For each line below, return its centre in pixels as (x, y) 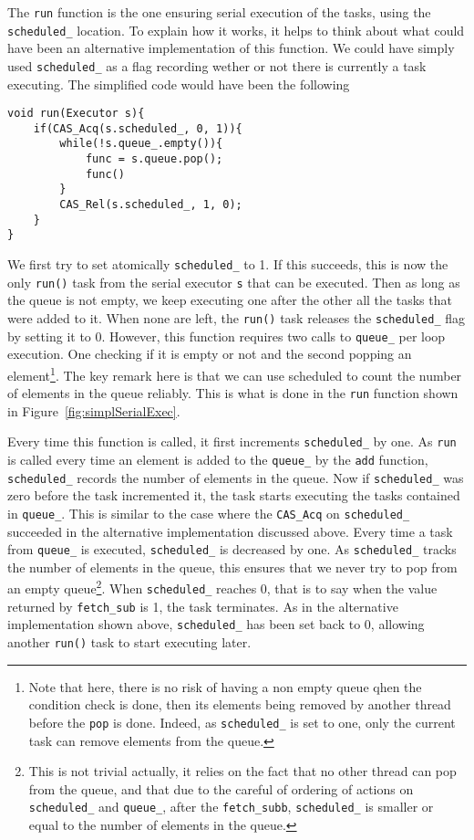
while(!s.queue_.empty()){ (141, 144)
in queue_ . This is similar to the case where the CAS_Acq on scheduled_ (209, 513)
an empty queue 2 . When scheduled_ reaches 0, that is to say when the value (222, 587)
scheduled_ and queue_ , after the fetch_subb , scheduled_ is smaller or (231, 807)
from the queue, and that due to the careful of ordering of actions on (221, 788)
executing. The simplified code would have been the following (179, 84)
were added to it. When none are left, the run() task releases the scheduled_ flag (237, 317)
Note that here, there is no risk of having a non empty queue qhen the (225, 686)
